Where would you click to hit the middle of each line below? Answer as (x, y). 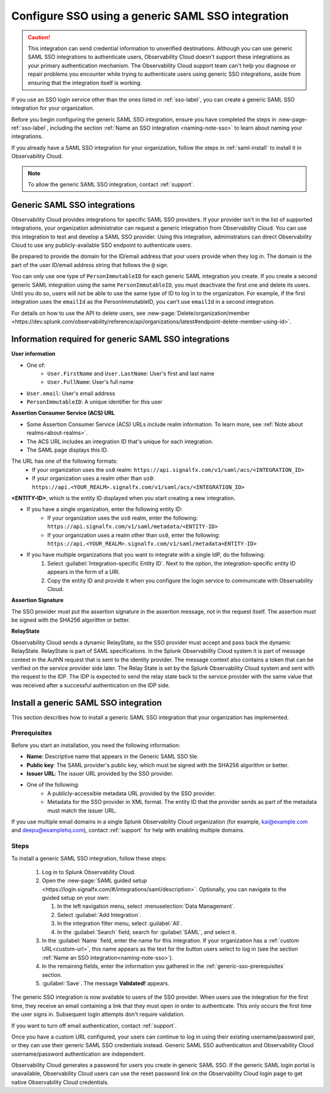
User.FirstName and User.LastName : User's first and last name (131, 374)
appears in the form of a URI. (84, 572)
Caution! (39, 37)
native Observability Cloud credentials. (60, 1082)
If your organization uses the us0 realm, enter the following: (123, 518)
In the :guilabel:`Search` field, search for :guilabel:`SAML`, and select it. (147, 932)
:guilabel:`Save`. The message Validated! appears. (106, 983)
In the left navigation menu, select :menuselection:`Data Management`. (146, 906)
